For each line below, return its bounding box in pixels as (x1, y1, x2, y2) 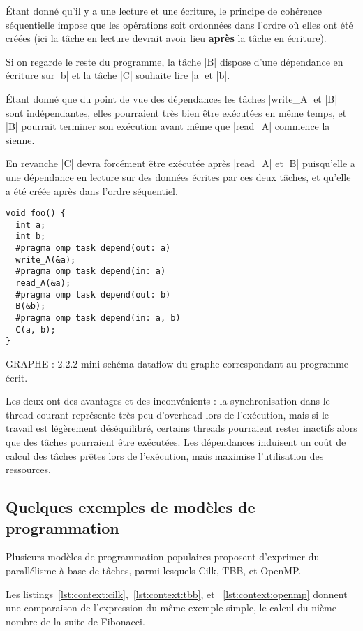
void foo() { (6, 208, 66, 219)
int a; (15, 219, 46, 230)
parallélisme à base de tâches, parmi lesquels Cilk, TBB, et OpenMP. (6, 563, 302, 577)
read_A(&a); (15, 278, 71, 289)
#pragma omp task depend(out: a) (15, 243, 171, 254)
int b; (15, 231, 46, 242)
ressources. (6, 462, 51, 477)
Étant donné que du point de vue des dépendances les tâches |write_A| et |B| (6, 91, 338, 106)
